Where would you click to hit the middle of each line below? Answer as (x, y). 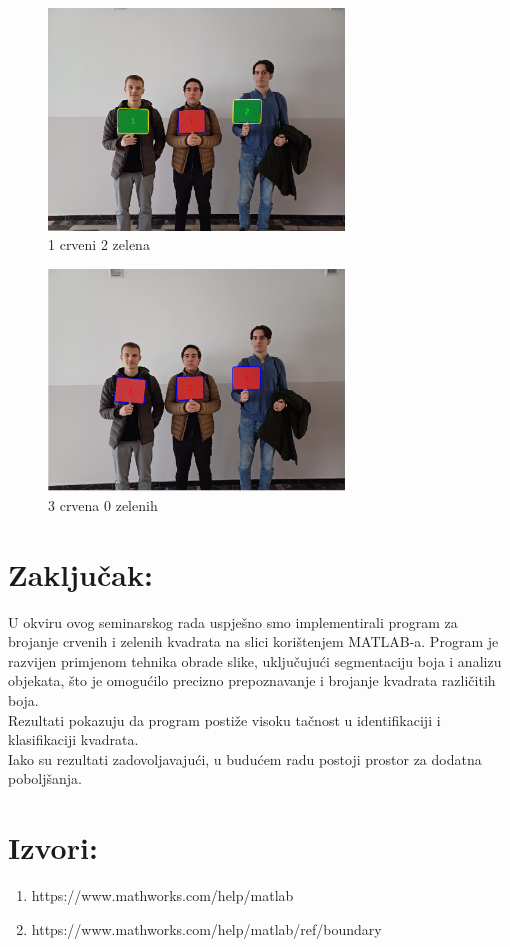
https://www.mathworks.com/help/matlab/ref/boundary (206, 928)
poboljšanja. (45, 778)
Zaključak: (80, 573)
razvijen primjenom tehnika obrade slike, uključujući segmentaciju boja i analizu (255, 660)
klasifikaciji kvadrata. (73, 739)
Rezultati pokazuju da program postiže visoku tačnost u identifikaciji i (224, 719)
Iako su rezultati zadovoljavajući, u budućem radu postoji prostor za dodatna (245, 758)
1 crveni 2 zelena (99, 244)
